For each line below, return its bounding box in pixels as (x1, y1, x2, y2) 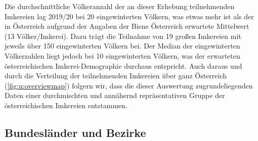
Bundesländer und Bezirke (5, 124, 146, 140)
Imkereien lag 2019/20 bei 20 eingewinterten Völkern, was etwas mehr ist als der (5, 11, 254, 21)
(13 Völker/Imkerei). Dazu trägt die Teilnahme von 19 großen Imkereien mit (5, 30, 241, 41)
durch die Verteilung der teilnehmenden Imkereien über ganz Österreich (5, 70, 227, 81)
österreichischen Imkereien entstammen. (5, 100, 127, 110)
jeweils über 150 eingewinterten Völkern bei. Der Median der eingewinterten (5, 40, 240, 51)
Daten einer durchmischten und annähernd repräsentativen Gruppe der (5, 90, 225, 101)
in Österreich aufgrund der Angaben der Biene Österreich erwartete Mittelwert (5, 21, 249, 31)
